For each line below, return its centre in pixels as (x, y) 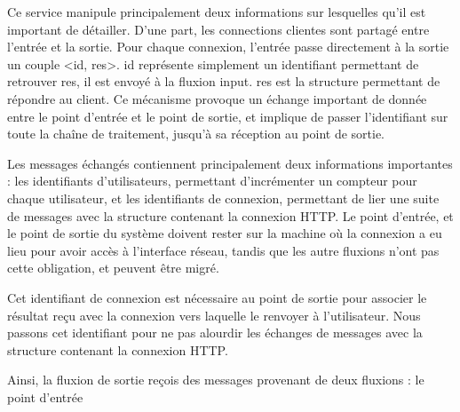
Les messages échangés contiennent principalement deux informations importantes (230, 163)
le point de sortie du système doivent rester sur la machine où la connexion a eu (225, 233)
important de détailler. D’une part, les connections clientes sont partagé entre (218, 29)
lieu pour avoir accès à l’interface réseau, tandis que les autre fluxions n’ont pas (223, 250)
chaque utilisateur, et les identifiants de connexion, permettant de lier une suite (223, 198)
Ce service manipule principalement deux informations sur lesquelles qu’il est (217, 12)
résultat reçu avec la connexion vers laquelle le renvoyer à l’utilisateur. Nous (214, 315)
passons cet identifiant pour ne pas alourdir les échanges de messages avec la (215, 333)
